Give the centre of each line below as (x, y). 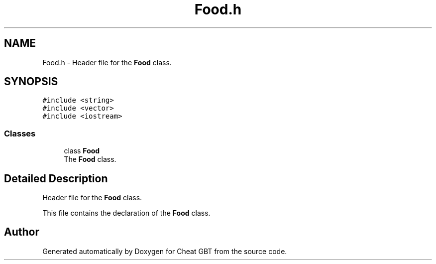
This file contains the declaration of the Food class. (126, 213)
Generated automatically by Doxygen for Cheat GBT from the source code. (165, 251)
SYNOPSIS (31, 82)
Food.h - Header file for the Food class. (107, 62)
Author (22, 232)
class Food (82, 151)
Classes (20, 133)
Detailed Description (56, 178)
